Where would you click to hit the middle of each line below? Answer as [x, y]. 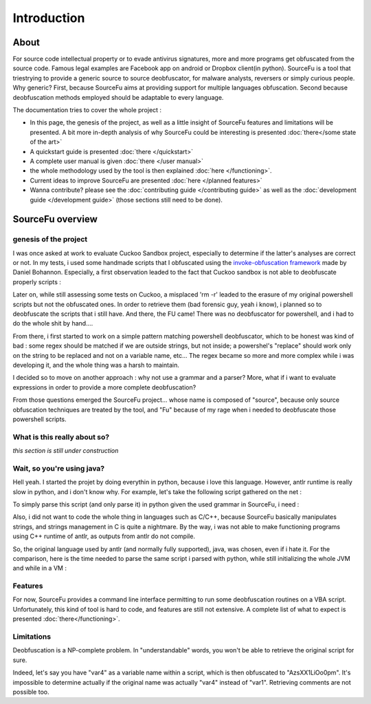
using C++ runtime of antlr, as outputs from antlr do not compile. [104, 536]
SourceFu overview [55, 219]
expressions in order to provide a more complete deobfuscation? [104, 387]
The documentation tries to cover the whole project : [87, 110]
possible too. [31, 692]
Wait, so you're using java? [59, 468]
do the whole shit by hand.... [53, 323]
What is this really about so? [61, 437]
